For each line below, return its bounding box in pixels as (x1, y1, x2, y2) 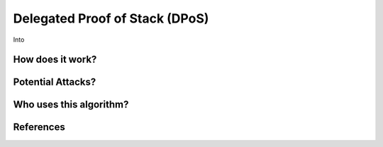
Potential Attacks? (13, 76, 96, 88)
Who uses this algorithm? (13, 99, 129, 111)
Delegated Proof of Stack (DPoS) (13, 11, 209, 26)
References (13, 121, 65, 134)
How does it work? (13, 54, 97, 66)
